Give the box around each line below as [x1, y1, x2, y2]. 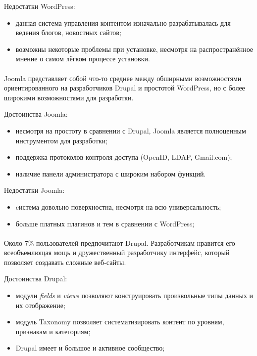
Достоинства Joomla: [4, 109, 68, 119]
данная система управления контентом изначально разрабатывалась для [15, 17, 231, 28]
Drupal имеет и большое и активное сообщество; [15, 343, 165, 353]
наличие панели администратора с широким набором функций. [15, 168, 206, 178]
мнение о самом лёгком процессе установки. [15, 53, 150, 64]
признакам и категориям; [15, 326, 91, 336]
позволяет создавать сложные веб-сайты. [4, 257, 126, 267]
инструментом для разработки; [15, 135, 108, 145]
